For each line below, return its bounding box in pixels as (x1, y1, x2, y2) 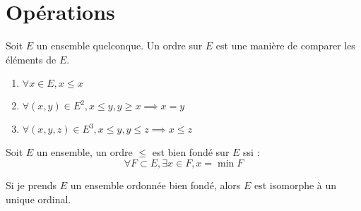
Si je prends (6, 177, 57, 192)
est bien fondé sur (152, 145, 230, 159)
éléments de (6, 52, 57, 66)
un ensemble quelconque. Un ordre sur (36, 38, 203, 53)
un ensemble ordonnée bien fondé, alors (70, 177, 241, 192)
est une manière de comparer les (215, 38, 355, 53)
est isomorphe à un (254, 177, 337, 192)
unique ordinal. (6, 191, 71, 206)
